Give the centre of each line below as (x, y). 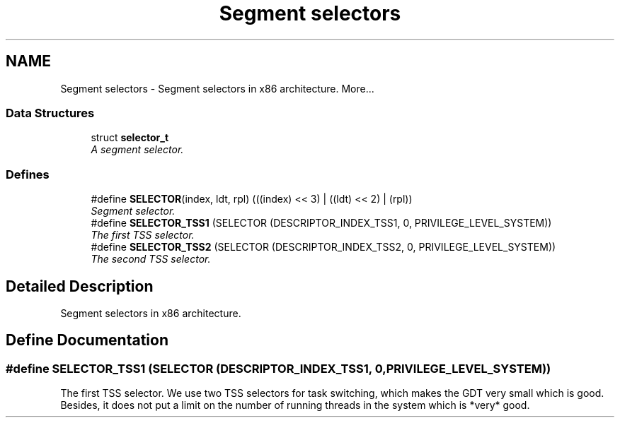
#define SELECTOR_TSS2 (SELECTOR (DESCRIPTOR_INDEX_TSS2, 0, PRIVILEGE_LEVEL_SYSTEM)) (323, 247)
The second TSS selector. (151, 259)
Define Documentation (87, 340)
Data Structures (50, 113)
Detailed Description (80, 286)
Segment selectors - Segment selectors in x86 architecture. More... (217, 88)
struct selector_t (130, 138)
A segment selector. (137, 150)
